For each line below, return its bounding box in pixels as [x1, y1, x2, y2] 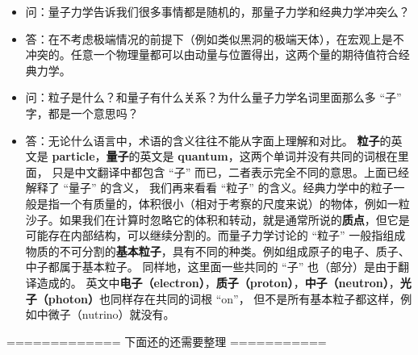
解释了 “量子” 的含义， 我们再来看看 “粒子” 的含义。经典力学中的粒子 [25, 179, 394, 196]
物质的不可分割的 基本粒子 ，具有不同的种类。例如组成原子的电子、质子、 [25, 242, 410, 259]
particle [52, 148, 95, 165]
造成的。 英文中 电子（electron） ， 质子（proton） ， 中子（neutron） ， [36, 274, 400, 290]
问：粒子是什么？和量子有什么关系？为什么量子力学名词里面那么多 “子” [25, 89, 402, 106]
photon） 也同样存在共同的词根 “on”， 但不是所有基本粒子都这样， [48, 290, 401, 307]
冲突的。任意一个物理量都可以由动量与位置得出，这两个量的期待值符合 [25, 46, 399, 63]
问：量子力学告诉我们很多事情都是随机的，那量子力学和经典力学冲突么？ [25, 3, 410, 19]
